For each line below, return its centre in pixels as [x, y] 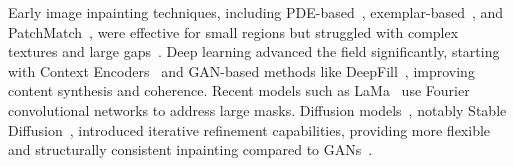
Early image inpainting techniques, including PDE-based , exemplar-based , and [256, 12]
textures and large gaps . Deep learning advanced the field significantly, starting [254, 51]
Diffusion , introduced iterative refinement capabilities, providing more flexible [249, 129]
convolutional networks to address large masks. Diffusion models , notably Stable [257, 109]
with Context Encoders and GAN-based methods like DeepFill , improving [241, 70]
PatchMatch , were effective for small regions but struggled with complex [233, 31]
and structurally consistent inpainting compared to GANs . [190, 149]
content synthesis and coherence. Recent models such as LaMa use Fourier [239, 90]
